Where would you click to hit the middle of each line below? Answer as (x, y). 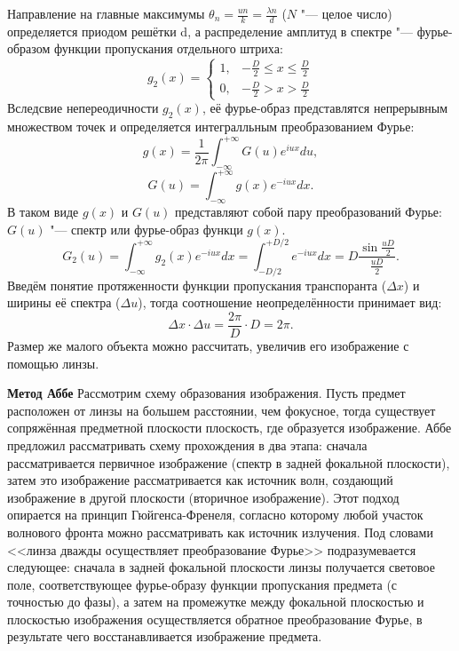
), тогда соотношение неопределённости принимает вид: (290, 302)
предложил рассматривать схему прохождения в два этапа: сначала (187, 445)
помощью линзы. (53, 363)
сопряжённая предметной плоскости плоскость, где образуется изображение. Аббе (229, 428)
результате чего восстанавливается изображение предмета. (165, 636)
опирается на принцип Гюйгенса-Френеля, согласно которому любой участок (215, 515)
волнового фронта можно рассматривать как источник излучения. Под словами (220, 532)
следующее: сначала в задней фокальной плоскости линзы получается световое (221, 567)
